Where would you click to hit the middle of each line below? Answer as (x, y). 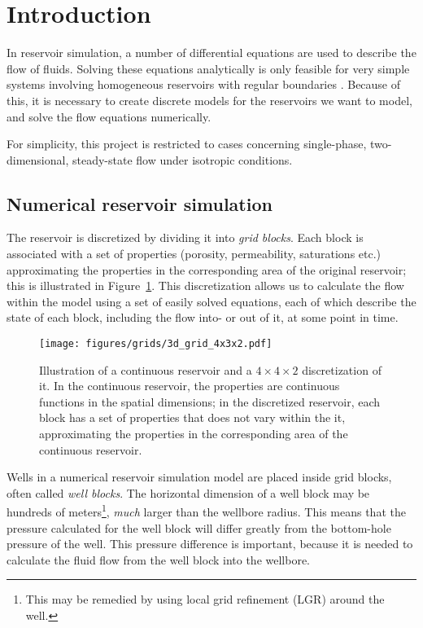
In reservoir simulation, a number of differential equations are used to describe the (211, 53)
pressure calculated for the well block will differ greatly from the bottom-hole (199, 527)
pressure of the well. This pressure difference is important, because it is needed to (210, 544)
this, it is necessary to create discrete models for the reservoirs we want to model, (209, 100)
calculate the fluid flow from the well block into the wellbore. (159, 559)
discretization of (342, 369)
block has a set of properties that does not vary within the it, (192, 417)
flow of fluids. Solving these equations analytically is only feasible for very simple (208, 68)
